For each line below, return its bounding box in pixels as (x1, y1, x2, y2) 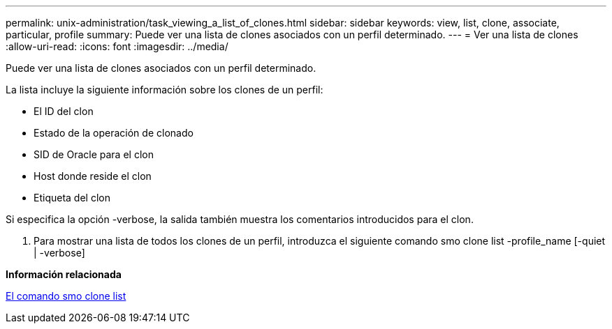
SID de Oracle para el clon (34, 148, 154, 160)
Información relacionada (6, 268, 122, 280)
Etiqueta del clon (34, 192, 110, 204)
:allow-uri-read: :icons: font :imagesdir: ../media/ (6, 40, 228, 52)
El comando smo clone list (6, 290, 126, 302)
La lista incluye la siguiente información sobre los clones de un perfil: (6, 84, 323, 95)
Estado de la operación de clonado (34, 127, 194, 139)
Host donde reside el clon (34, 170, 152, 182)
